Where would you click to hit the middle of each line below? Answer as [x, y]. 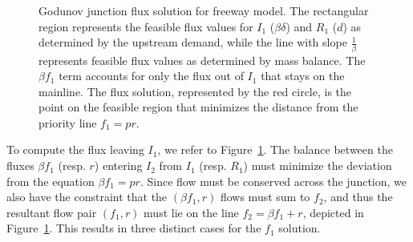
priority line [68, 122]
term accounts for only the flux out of [151, 76]
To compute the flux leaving [75, 149]
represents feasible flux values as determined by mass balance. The [202, 60]
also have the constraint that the [87, 197]
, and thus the [358, 197]
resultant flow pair [52, 212]
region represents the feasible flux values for [146, 26]
